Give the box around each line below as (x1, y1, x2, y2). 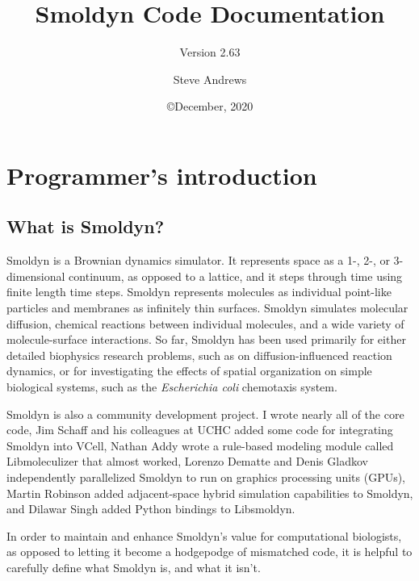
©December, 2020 (166, 98, 253, 115)
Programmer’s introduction (6, 158, 317, 191)
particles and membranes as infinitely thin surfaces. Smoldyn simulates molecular (6, 299, 409, 316)
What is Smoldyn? (6, 214, 165, 239)
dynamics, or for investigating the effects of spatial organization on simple (6, 362, 372, 379)
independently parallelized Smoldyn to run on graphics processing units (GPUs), (6, 469, 406, 486)
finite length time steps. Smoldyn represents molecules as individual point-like (6, 283, 392, 300)
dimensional (6, 267, 65, 284)
